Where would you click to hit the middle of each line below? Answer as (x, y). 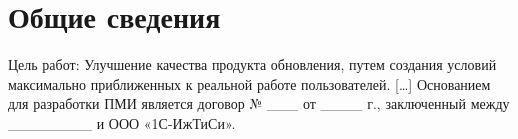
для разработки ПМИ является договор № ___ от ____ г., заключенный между (259, 103)
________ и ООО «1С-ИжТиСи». (122, 122)
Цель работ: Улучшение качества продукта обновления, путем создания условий (252, 64)
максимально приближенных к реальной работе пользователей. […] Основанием (249, 83)
